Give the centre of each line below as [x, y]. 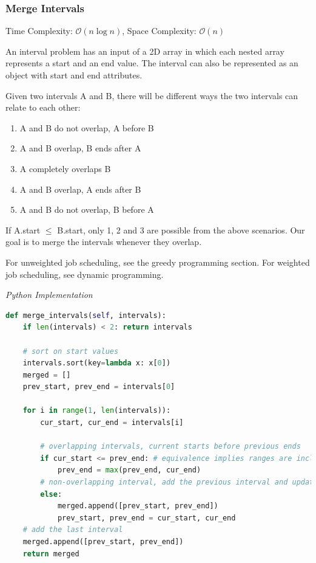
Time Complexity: [39, 31]
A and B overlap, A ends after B [80, 189]
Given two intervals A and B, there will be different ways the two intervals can [152, 95]
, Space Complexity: [159, 31]
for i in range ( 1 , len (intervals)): [97, 411]
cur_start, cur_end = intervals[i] [112, 423]
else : [51, 494]
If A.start [23, 230]
